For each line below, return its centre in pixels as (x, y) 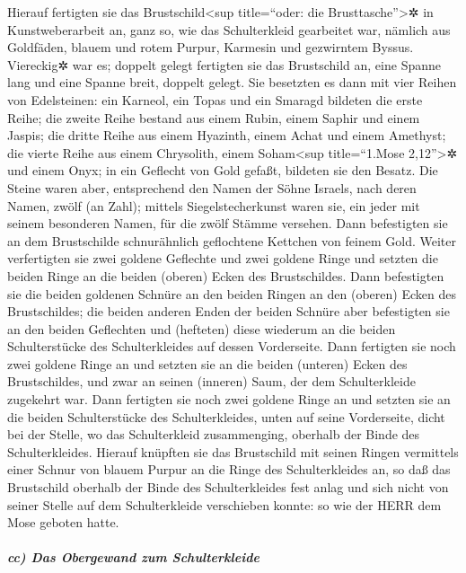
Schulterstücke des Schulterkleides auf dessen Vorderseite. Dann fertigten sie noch (232, 346)
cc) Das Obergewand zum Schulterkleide (133, 557)
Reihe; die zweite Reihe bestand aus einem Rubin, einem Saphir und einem (214, 117)
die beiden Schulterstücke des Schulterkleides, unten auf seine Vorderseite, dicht (226, 416)
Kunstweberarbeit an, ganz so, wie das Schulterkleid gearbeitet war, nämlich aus (229, 29)
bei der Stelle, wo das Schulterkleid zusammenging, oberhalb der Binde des (214, 434)
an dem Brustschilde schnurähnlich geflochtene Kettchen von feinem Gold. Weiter (232, 240)
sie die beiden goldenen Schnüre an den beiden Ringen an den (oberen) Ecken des (232, 293)
